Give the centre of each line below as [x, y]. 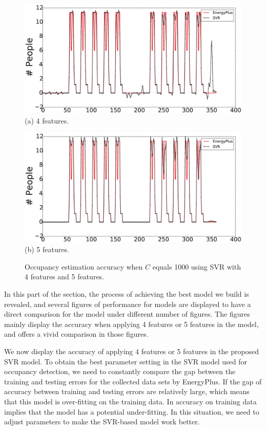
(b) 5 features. [47, 249]
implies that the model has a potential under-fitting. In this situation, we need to [132, 411]
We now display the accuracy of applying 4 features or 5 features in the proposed [132, 351]
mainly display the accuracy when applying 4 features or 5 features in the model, [131, 324]
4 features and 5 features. [65, 277]
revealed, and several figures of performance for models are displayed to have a [128, 304]
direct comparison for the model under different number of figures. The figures [127, 314]
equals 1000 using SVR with [197, 266]
